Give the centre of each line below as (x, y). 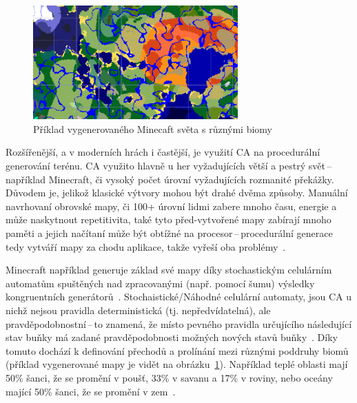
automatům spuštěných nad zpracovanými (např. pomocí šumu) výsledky (160, 283)
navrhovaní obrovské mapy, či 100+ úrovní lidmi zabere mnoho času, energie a (171, 206)
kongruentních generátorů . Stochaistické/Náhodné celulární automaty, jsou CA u (179, 297)
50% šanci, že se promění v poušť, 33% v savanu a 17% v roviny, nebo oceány (169, 377)
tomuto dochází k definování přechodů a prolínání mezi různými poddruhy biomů (177, 350)
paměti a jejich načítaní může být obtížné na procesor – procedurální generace (169, 232)
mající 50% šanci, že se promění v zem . (91, 391)
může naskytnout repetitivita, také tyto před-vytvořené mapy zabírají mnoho (169, 219)
